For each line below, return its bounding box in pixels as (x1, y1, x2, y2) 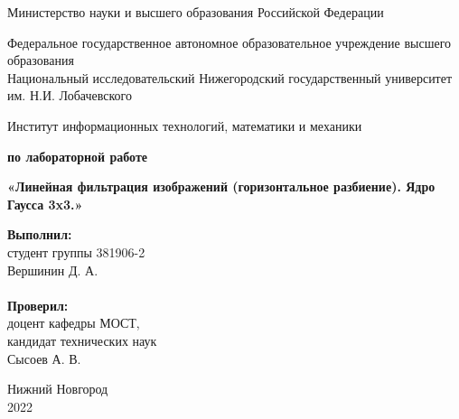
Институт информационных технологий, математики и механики (7, 116, 362, 135)
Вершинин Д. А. (7, 260, 98, 279)
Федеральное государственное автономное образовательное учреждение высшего (7, 33, 452, 51)
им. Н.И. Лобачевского (7, 86, 132, 105)
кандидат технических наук (7, 331, 157, 349)
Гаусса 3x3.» (7, 194, 83, 213)
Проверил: (7, 295, 69, 314)
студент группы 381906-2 (7, 242, 145, 261)
